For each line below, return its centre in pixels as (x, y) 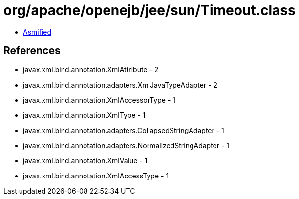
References (32, 51)
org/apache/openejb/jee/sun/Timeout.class (149, 10)
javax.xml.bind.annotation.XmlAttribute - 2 (91, 69)
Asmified (37, 32)
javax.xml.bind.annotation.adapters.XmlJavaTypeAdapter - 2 (120, 85)
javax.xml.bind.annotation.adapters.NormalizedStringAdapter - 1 (126, 145)
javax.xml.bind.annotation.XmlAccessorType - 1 (99, 100)
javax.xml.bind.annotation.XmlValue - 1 (85, 160)
